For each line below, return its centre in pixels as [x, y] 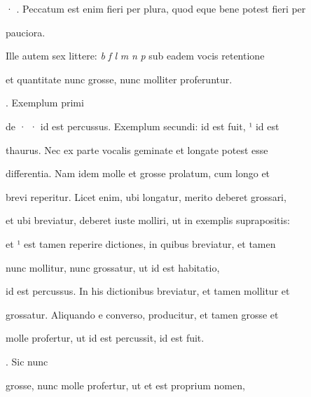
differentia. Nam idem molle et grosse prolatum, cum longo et [138, 173]
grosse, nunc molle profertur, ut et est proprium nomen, [125, 385]
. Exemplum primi [45, 103]
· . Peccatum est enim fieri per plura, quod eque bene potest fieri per [156, 8]
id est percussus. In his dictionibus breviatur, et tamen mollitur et [148, 291]
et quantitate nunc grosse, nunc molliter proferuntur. [119, 79]
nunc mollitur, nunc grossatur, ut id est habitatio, [113, 267]
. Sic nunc [27, 361]
